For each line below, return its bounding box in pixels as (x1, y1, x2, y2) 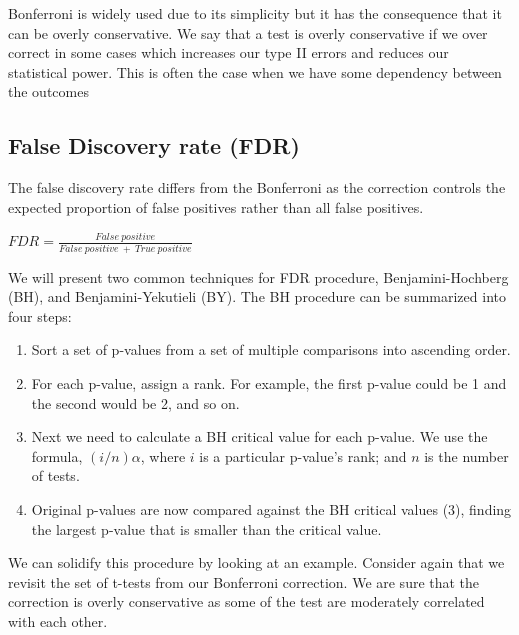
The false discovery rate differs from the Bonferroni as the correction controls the (8, 177, 506, 198)
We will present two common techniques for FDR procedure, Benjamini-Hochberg (8, 266, 509, 287)
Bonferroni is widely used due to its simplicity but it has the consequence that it (8, 3, 502, 23)
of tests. (31, 465, 80, 486)
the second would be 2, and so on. (31, 392, 240, 413)
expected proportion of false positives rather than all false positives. (8, 196, 424, 217)
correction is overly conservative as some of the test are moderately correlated (8, 591, 485, 612)
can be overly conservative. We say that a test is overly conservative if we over (8, 22, 488, 43)
